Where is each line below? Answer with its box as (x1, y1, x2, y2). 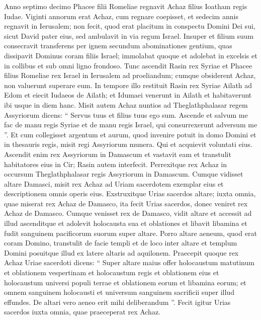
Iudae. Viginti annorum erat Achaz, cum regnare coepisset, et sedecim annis (4, 11, 238, 21)
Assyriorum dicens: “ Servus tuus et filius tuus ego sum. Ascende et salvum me (4, 109, 248, 120)
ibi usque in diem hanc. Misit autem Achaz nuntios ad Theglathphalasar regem (4, 99, 248, 110)
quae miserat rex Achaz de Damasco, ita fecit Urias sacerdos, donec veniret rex (4, 198, 248, 208)
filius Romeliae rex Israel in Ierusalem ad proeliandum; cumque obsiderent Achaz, (4, 70, 256, 81)
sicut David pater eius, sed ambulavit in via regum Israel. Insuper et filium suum (4, 30, 254, 41)
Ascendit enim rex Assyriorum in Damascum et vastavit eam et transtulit (4, 148, 231, 159)
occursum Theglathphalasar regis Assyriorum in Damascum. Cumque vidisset (4, 169, 243, 179)
